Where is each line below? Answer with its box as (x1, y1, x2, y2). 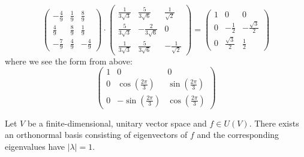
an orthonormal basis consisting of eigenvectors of (5, 128, 188, 141)
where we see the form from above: (5, 54, 133, 67)
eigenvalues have (5, 140, 65, 152)
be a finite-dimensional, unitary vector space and (27, 116, 207, 129)
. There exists (249, 116, 299, 129)
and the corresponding (197, 128, 279, 141)
